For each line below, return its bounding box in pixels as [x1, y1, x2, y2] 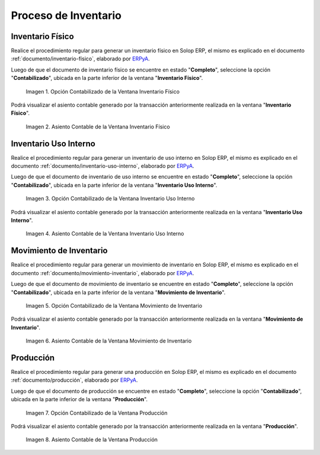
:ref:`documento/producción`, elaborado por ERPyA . [11, 376, 138, 384]
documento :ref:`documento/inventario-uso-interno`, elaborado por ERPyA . [11, 163, 195, 170]
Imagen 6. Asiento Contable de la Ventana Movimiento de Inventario [25, 337, 192, 344]
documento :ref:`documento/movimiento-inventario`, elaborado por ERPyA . [11, 269, 194, 276]
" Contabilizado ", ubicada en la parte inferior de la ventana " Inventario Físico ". [11, 75, 203, 82]
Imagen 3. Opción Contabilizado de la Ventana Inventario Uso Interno [25, 195, 195, 202]
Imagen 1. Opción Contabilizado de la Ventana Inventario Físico [25, 88, 180, 95]
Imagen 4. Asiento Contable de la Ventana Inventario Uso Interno [25, 230, 184, 237]
